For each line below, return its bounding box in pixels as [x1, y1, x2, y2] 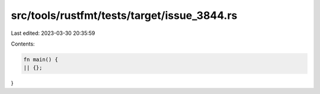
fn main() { [23, 56, 59, 63]
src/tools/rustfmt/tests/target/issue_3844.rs [11, 9, 238, 22]
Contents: [11, 40, 35, 47]
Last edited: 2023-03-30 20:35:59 [11, 30, 95, 37]
